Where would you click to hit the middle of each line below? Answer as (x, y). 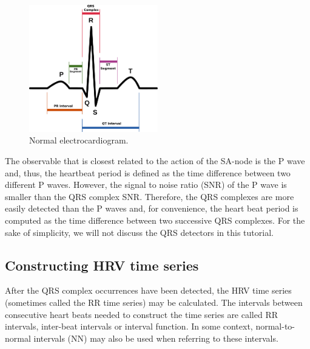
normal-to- (275, 326)
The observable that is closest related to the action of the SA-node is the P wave (155, 161)
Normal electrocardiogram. (79, 140)
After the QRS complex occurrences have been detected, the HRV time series (148, 290)
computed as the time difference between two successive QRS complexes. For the (155, 220)
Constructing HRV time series (102, 265)
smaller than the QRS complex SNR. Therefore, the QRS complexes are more (150, 196)
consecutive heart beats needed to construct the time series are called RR (142, 314)
